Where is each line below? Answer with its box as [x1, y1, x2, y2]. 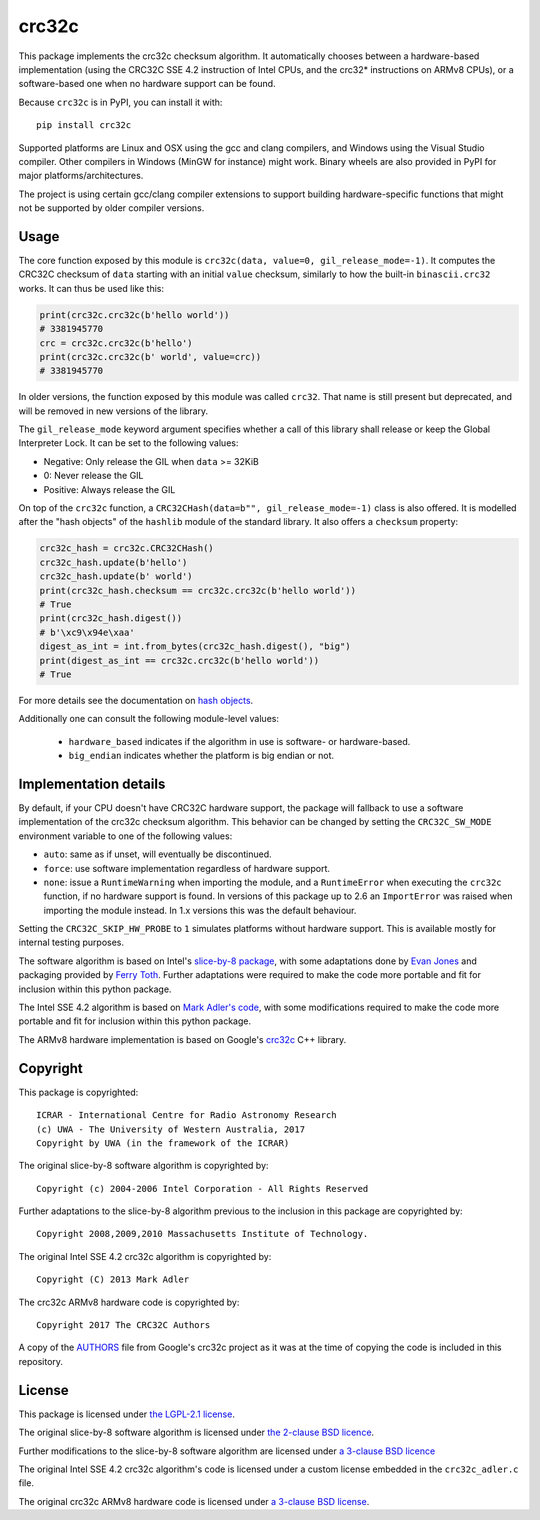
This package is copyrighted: [18, 1086, 139, 1098]
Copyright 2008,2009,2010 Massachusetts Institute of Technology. [36, 1228, 369, 1240]
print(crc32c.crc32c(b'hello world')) [39, 309, 230, 320]
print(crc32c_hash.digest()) [39, 613, 183, 624]
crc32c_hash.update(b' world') [39, 571, 194, 582]
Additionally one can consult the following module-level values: [18, 713, 280, 725]
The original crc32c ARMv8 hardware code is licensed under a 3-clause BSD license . [18, 1495, 370, 1507]
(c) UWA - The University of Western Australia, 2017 [36, 1123, 305, 1135]
